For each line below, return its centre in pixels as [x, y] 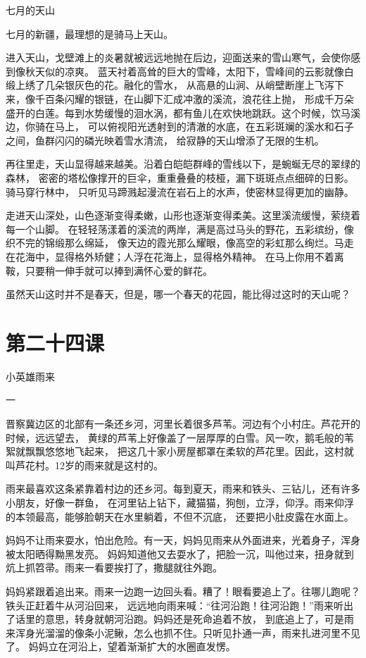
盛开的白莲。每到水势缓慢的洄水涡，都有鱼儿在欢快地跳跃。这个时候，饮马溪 [183, 112]
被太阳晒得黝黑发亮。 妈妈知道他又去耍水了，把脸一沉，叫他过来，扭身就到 [180, 553]
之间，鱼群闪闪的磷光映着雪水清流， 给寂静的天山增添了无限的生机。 [165, 140]
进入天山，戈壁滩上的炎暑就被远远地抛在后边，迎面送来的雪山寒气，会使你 [178, 57]
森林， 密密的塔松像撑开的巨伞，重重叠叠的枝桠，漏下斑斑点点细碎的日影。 [180, 177]
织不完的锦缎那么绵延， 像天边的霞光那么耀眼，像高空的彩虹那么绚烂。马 [175, 243]
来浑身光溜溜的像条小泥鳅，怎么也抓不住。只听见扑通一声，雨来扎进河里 [173, 632]
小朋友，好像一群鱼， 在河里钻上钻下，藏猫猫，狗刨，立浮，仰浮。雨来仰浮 [180, 502]
